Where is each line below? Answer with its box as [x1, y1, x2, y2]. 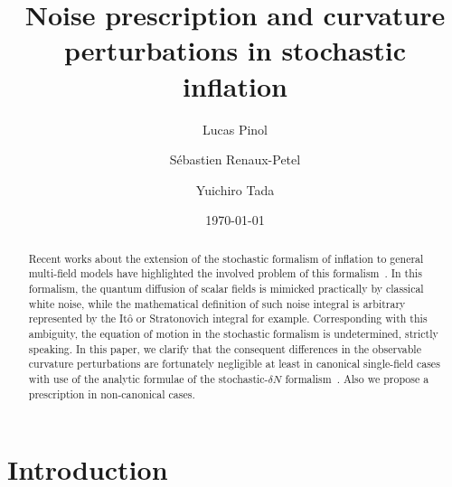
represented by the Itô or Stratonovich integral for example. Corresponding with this [28, 311, 428, 326]
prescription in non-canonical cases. [28, 386, 195, 401]
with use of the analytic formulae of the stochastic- [28, 370, 268, 386]
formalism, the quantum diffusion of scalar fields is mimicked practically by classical [28, 280, 424, 295]
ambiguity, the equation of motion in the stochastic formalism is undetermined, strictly [28, 325, 438, 341]
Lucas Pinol [202, 119, 268, 138]
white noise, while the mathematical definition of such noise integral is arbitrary [28, 295, 406, 311]
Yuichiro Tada [195, 180, 275, 199]
